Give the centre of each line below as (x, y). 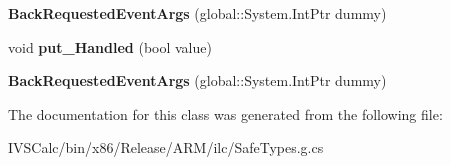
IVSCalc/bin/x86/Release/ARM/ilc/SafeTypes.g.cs (166, 147)
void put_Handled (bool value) (110, 46)
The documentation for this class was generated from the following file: (225, 113)
